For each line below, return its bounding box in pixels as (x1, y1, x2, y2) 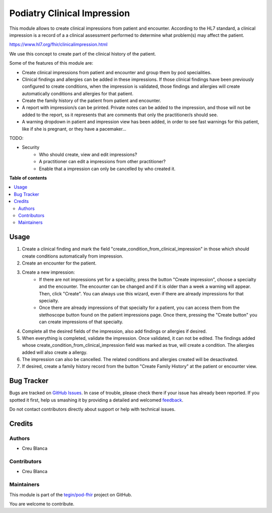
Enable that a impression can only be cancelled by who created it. (39, 166, 176, 172)
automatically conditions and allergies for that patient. (22, 90, 133, 96)
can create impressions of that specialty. (39, 319, 123, 325)
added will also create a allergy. (22, 349, 88, 355)
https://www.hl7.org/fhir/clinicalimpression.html (9, 41, 108, 47)
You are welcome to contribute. (9, 500, 75, 507)
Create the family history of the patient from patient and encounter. (22, 97, 161, 104)
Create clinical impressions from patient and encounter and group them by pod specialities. (22, 69, 212, 75)
